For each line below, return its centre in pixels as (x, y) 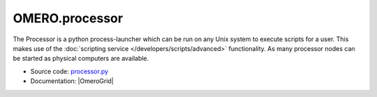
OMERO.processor (68, 18)
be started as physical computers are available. (81, 59)
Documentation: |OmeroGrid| (72, 81)
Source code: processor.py (69, 71)
